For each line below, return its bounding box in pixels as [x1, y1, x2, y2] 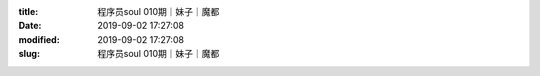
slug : [18, 48, 40, 60]
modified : [18, 33, 60, 45]
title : [18, 6, 39, 17]
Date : [18, 20, 42, 32]
